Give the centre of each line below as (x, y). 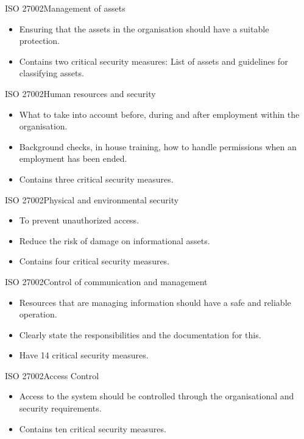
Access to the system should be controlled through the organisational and (157, 396)
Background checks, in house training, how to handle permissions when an (158, 146)
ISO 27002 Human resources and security (80, 93)
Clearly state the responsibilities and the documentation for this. (140, 334)
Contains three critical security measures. (96, 179)
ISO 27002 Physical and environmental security (92, 199)
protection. (39, 41)
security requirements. (60, 408)
